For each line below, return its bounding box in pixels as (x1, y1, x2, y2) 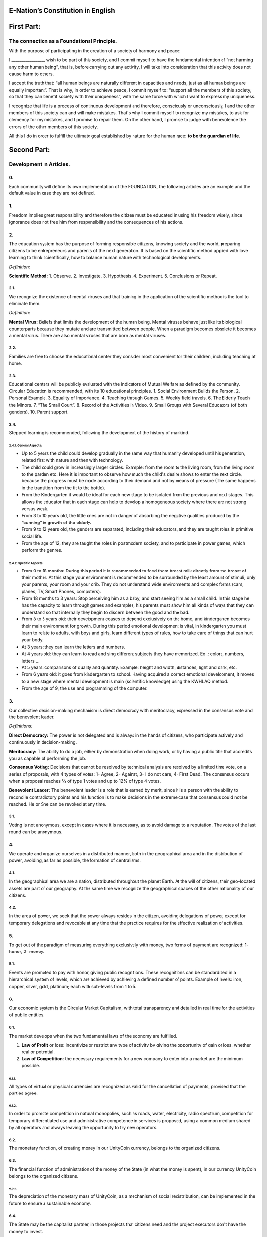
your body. (21, 637, 44, 643)
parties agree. (9, 1090, 38, 1096)
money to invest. (9, 1228, 43, 1234)
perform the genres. (21, 547, 63, 553)
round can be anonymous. (9, 829, 63, 835)
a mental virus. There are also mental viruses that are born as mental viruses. (9, 333, 167, 338)
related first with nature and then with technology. (21, 457, 123, 463)
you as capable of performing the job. (9, 755, 87, 761)
